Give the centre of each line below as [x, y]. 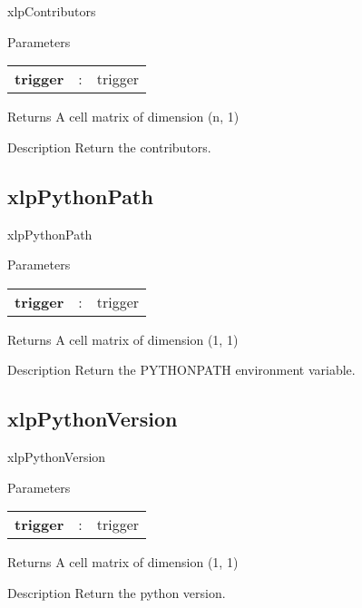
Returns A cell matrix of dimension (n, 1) [123, 117]
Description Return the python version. [117, 592]
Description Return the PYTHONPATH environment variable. [181, 370]
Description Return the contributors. [109, 147]
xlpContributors [52, 11]
